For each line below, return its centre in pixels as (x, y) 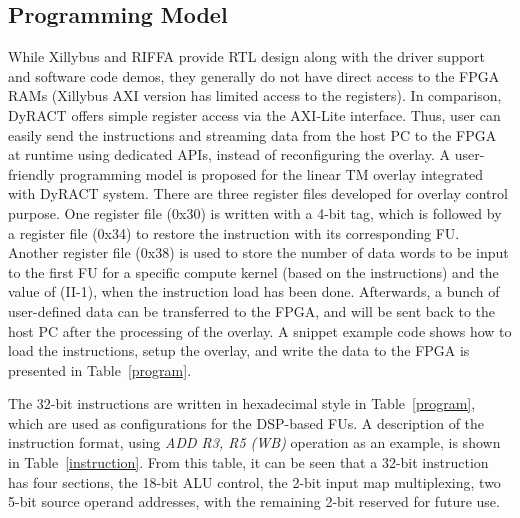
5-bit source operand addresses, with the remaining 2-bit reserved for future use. (254, 501)
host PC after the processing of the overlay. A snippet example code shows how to (260, 330)
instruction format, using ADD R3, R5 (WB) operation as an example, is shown (254, 442)
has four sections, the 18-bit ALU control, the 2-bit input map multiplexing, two (254, 481)
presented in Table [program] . (100, 369)
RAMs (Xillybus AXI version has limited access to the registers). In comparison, (255, 95)
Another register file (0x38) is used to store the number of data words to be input (258, 252)
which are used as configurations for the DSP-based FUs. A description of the (246, 422)
